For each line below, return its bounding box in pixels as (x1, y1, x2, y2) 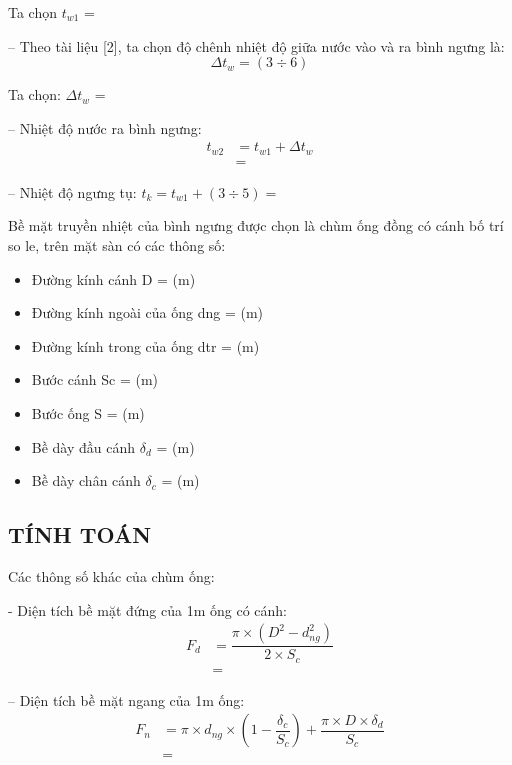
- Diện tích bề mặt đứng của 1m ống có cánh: (8, 599, 288, 620)
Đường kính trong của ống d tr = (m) (31, 335, 260, 356)
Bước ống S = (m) (31, 403, 145, 424)
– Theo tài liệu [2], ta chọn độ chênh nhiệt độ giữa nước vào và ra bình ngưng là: (8, 35, 505, 56)
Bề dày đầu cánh (31, 436, 136, 457)
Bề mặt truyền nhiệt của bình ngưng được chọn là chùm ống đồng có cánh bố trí (8, 215, 504, 236)
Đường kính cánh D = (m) (31, 268, 196, 289)
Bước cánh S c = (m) (31, 369, 158, 390)
